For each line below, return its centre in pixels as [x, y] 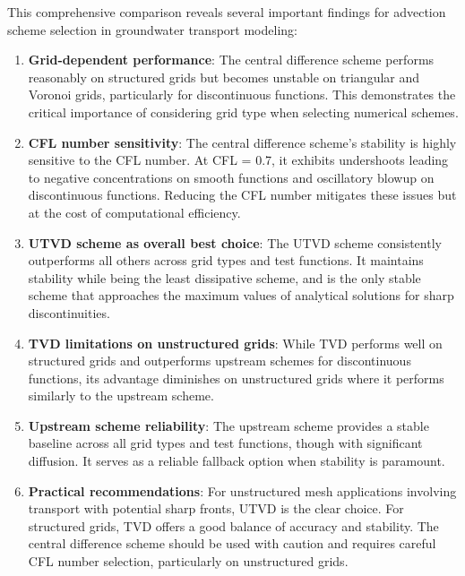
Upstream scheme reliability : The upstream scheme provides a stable [228, 425]
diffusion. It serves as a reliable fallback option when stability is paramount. [237, 461]
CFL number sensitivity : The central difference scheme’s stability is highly [242, 142]
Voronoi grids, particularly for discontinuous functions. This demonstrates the [242, 95]
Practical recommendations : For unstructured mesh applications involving [242, 490]
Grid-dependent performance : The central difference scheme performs [231, 60]
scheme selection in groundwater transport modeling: [152, 29]
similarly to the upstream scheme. [121, 395]
